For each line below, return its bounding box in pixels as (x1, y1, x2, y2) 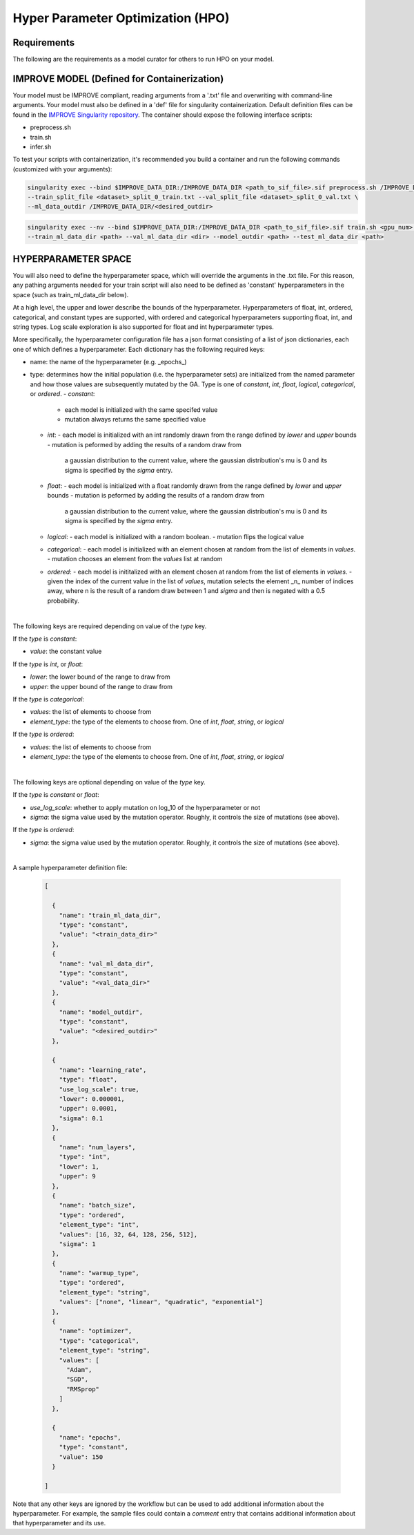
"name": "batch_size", (59, 1201, 136, 1209)
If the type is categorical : (12, 695, 84, 703)
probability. (47, 596, 79, 605)
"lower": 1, (59, 1162, 100, 1171)
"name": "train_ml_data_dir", (59, 911, 161, 919)
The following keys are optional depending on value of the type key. (12, 778, 206, 786)
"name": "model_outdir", (59, 1008, 144, 1016)
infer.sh (30, 142, 52, 151)
